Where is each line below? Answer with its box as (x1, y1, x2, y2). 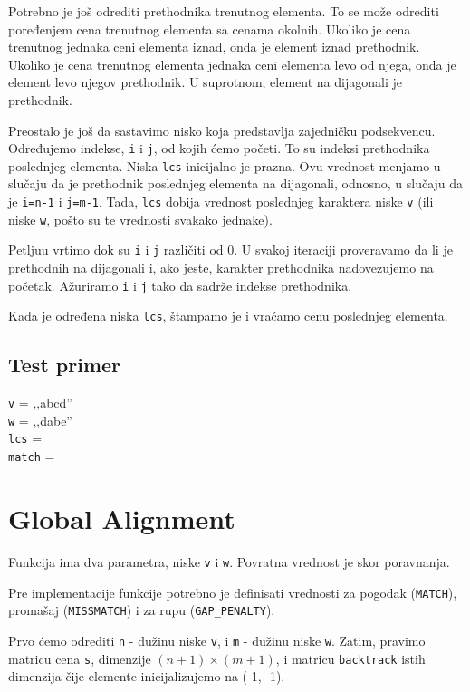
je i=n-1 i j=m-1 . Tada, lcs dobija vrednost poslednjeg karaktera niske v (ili (8, 192, 434, 211)
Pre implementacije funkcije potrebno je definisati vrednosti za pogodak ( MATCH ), (8, 582, 457, 601)
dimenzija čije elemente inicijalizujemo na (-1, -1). (8, 667, 285, 686)
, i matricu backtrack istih (275, 649, 426, 668)
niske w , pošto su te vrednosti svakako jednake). (8, 209, 273, 228)
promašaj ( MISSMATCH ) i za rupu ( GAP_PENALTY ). (8, 601, 275, 620)
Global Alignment (8, 499, 235, 536)
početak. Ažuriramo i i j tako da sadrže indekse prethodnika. (8, 275, 352, 294)
